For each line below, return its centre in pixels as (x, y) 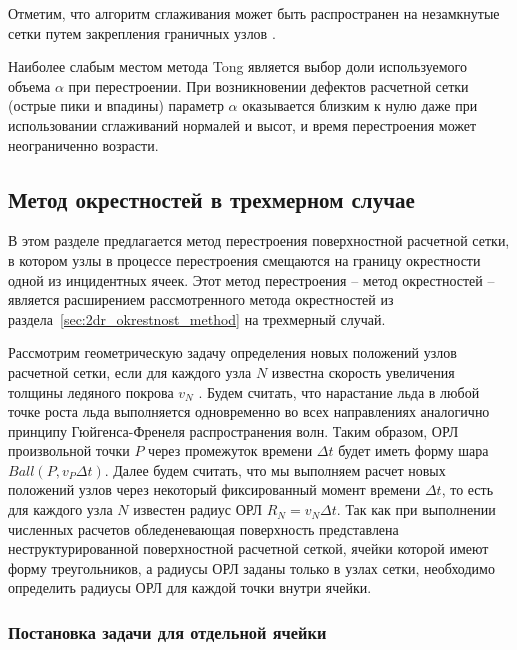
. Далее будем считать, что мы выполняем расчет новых (275, 469)
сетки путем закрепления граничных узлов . (142, 32)
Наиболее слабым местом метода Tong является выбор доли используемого (238, 66)
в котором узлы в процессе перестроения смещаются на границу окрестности (244, 259)
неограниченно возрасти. (83, 144)
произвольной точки (69, 450)
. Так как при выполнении (416, 509)
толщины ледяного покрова (91, 391)
